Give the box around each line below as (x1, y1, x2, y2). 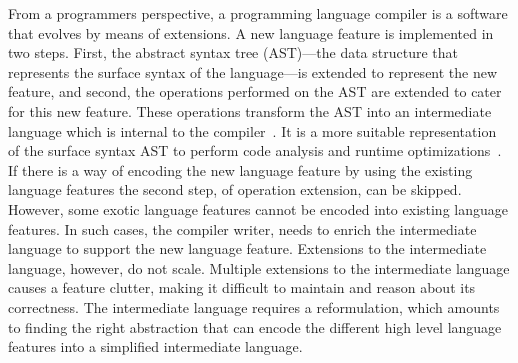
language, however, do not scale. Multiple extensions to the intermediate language (8, 257, 510, 278)
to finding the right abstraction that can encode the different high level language (8, 316, 502, 337)
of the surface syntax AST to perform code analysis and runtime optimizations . (8, 140, 502, 161)
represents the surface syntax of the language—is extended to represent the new (8, 61, 498, 82)
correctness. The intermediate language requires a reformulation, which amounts (8, 296, 500, 317)
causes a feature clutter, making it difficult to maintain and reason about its (8, 277, 476, 298)
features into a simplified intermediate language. (8, 336, 303, 357)
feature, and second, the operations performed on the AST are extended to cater (8, 81, 502, 102)
